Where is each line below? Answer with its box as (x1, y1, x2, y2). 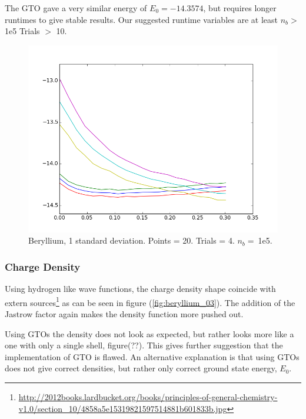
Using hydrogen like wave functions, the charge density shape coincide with (5, 282, 276, 295)
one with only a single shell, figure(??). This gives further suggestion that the (5, 339, 283, 351)
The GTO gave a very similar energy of (5, 2, 147, 14)
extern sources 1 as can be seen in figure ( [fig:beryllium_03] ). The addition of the (5, 294, 295, 308)
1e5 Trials (5, 25, 40, 37)
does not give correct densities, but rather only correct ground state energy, (5, 362, 277, 374)
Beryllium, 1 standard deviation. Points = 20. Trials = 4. (28, 234, 235, 247)
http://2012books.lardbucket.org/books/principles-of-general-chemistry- (18, 391, 278, 403)
